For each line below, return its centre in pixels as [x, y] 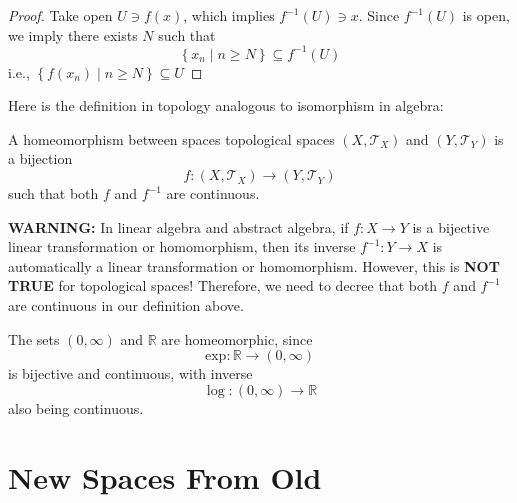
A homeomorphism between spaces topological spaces [171, 138]
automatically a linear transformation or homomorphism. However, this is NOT [254, 265]
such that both [53, 193]
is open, [486, 15]
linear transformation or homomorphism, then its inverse [182, 246]
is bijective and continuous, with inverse [130, 373]
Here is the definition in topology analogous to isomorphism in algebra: [226, 105]
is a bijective [451, 226]
